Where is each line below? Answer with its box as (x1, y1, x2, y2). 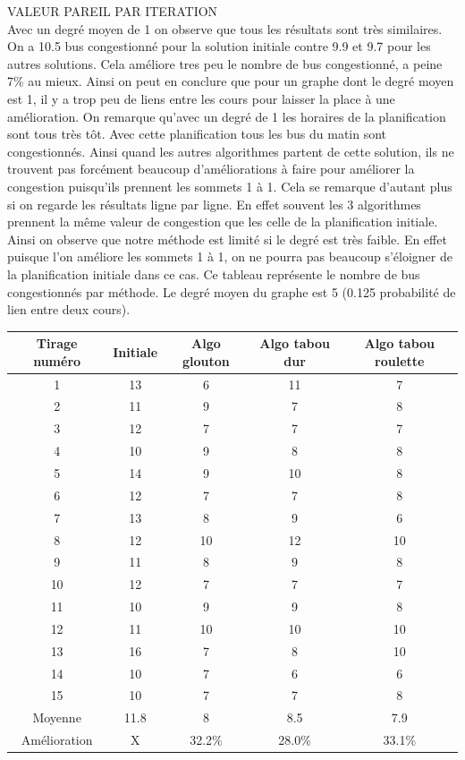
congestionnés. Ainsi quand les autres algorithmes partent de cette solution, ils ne (7, 141, 454, 160)
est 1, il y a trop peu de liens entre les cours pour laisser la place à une (7, 89, 395, 107)
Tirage (36, 334, 78, 353)
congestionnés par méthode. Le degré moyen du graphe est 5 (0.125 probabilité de (7, 282, 456, 301)
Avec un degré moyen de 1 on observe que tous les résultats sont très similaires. (7, 19, 443, 38)
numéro (33, 351, 81, 370)
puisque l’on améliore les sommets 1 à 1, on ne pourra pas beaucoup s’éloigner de (7, 247, 452, 266)
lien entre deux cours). (7, 300, 131, 319)
